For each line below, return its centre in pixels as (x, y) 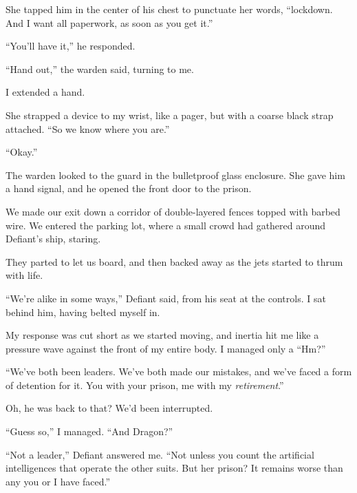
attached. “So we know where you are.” (88, 128)
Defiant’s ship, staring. (53, 239)
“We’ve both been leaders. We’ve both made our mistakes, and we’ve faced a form (179, 371)
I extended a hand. (45, 92)
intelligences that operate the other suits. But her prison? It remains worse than (174, 468)
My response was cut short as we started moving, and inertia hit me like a (162, 335)
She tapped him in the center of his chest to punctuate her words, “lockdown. (169, 9)
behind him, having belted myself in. (83, 312)
